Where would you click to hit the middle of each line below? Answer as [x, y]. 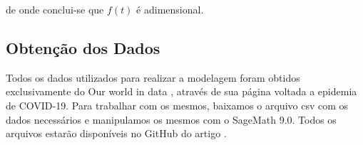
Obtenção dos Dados [83, 47]
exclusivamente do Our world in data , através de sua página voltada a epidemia [181, 91]
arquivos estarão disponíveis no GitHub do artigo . [116, 133]
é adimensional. [170, 9]
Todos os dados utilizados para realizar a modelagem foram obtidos [153, 77]
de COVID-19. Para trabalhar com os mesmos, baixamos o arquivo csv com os [177, 105]
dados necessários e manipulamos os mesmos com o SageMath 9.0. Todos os [171, 119]
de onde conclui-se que [55, 9]
